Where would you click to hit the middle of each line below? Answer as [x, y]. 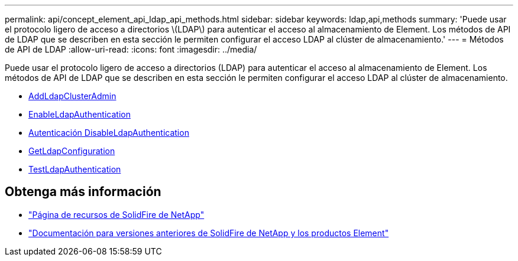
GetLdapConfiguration [72, 151]
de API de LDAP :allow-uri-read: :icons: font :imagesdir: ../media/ [131, 49]
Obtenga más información [83, 192]
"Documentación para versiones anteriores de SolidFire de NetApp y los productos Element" [209, 233]
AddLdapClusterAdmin [72, 96]
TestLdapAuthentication [75, 169]
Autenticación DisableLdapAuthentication [109, 133]
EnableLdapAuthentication [80, 114]
